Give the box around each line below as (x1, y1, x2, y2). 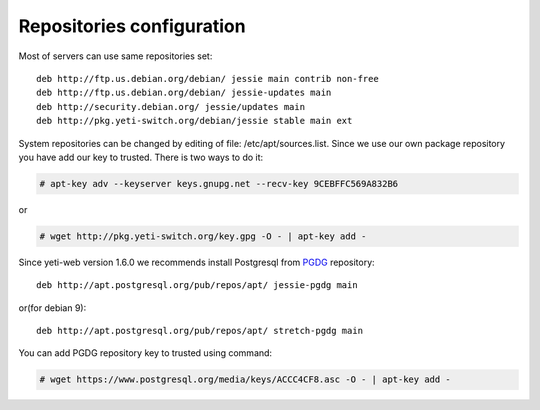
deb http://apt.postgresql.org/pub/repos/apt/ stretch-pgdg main (36, 325, 364, 336)
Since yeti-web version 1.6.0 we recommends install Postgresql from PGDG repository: (18, 256, 375, 268)
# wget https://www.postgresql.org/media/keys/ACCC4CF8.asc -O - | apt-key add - (39, 374, 452, 385)
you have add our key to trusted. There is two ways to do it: (18, 151, 264, 163)
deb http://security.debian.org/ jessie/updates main (36, 101, 305, 112)
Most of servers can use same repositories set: (18, 50, 213, 62)
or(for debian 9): (18, 301, 87, 314)
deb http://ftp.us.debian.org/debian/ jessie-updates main (36, 87, 332, 99)
